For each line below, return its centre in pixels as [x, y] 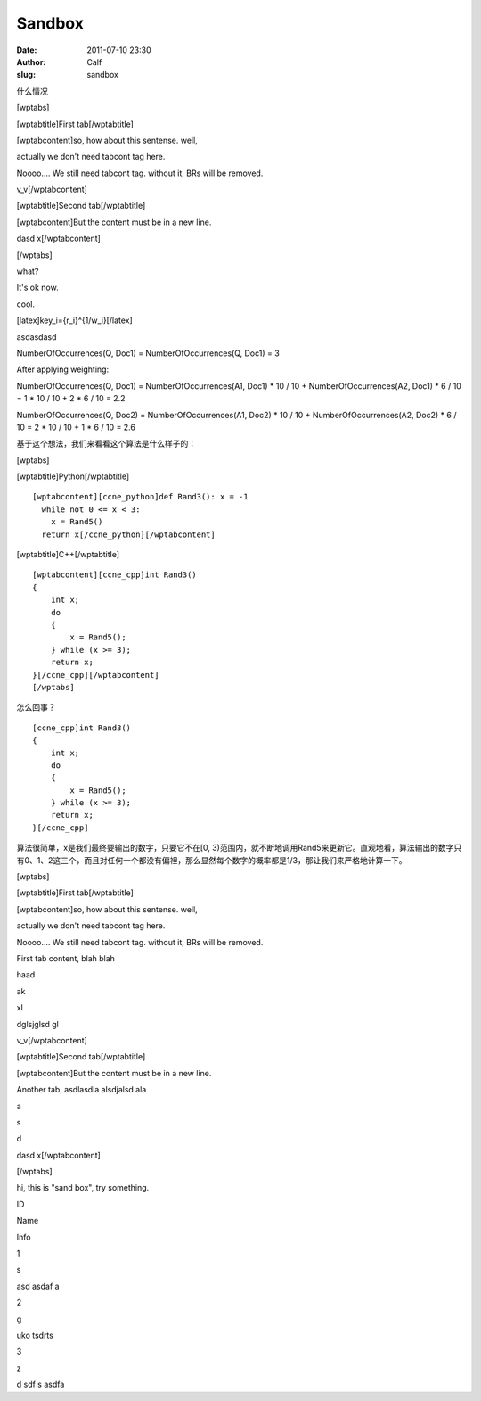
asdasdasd [37, 337]
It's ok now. [37, 288]
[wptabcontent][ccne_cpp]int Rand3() [115, 575]
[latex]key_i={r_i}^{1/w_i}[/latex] [74, 320]
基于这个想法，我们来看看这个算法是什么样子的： [106, 444]
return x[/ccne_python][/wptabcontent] [128, 534]
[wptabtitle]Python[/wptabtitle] [73, 476]
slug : [26, 75]
